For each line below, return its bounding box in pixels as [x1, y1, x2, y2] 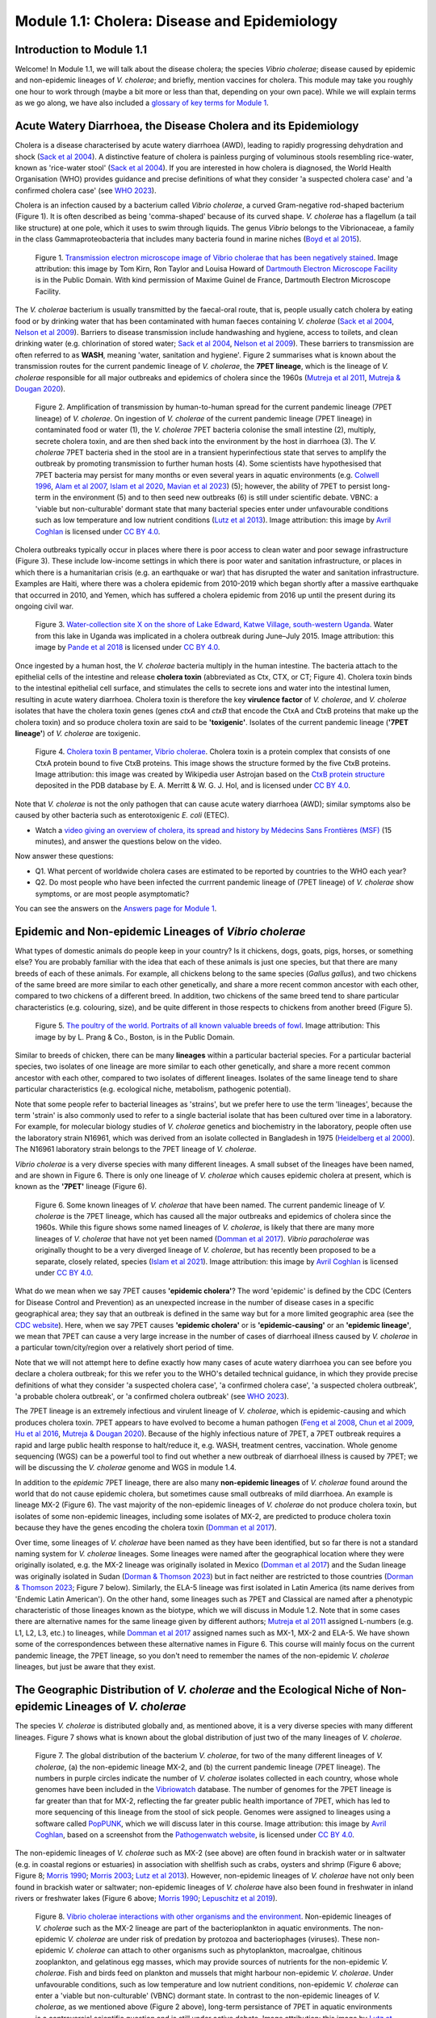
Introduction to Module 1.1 [15, 43, 148, 57]
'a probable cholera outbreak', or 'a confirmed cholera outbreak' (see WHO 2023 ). [15, 1391, 290, 1400]
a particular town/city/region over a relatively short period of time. [15, 1342, 234, 1352]
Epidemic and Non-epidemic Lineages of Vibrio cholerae [15, 924, 306, 938]
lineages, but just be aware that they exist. [15, 1661, 156, 1671]
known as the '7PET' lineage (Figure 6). [15, 1182, 147, 1191]
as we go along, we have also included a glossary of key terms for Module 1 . [15, 98, 270, 108]
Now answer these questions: [15, 852, 115, 861]
